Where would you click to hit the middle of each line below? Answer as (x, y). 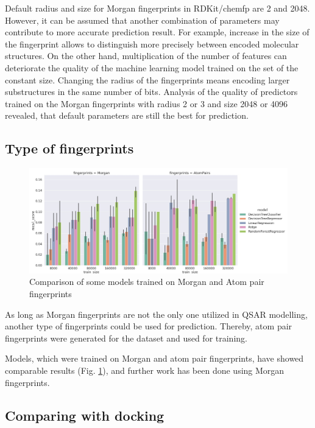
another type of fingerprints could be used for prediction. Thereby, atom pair (149, 326)
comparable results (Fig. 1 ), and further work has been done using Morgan (145, 370)
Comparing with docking (85, 415)
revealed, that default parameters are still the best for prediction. (127, 115)
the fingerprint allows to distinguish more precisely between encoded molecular (152, 44)
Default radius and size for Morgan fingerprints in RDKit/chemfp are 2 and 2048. (157, 8)
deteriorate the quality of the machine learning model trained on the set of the (152, 67)
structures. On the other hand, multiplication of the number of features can (146, 56)
